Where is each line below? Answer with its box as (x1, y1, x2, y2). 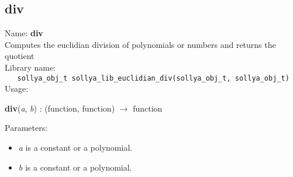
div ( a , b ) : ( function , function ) (5, 102, 115, 114)
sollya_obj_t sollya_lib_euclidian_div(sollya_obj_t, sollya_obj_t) (17, 74, 289, 82)
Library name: (5, 61, 56, 73)
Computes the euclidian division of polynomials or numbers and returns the (5, 38, 276, 50)
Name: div (5, 27, 43, 39)
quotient (5, 50, 35, 62)
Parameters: (5, 122, 48, 134)
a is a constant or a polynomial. (18, 141, 133, 154)
